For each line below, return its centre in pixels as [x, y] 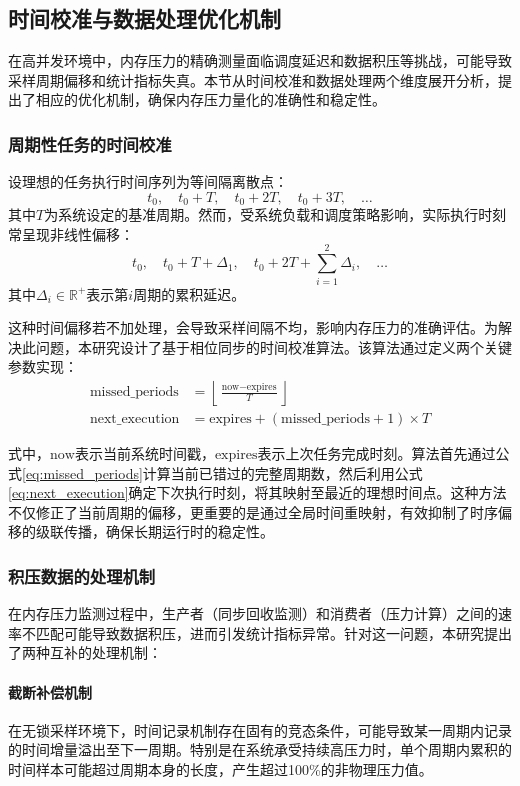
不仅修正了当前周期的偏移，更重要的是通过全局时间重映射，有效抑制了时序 [253, 511]
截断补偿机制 [50, 691]
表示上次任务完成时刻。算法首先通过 [376, 453]
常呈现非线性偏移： [71, 233]
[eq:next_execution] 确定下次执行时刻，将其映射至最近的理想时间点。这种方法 [257, 492]
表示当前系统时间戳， [144, 453]
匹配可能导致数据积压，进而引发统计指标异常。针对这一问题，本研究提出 [273, 632]
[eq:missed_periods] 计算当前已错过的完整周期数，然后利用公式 [222, 472]
